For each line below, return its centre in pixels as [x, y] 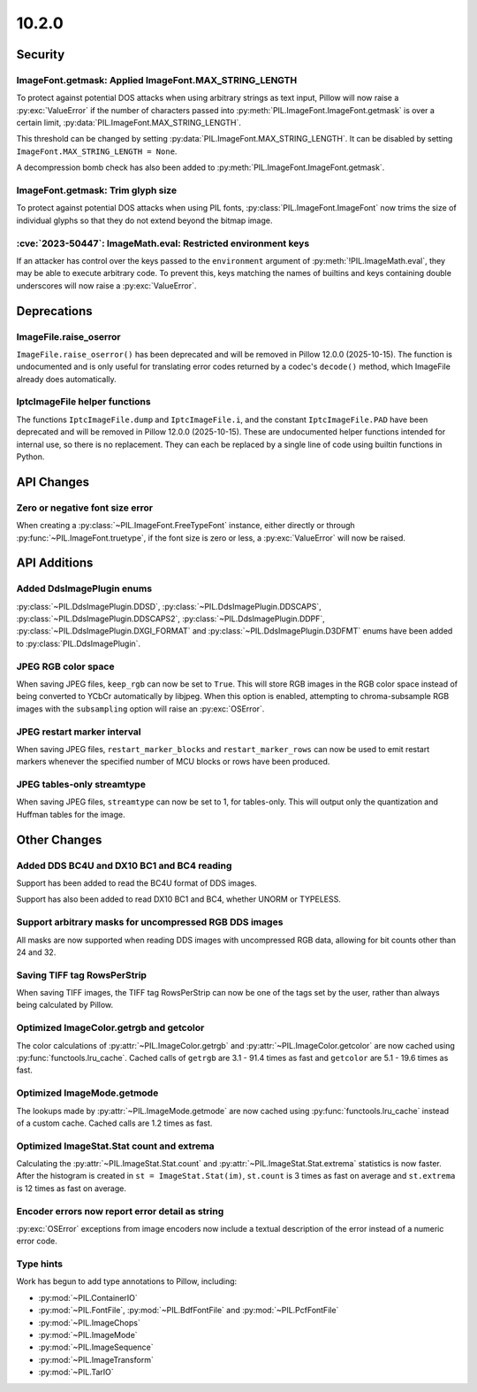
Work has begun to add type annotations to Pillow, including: [127, 1281]
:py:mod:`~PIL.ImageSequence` [96, 1347]
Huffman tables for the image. [71, 814]
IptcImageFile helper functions [83, 402]
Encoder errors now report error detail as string [120, 1211]
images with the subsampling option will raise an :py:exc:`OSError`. [140, 709]
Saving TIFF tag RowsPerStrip [82, 975]
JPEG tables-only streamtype [81, 785]
